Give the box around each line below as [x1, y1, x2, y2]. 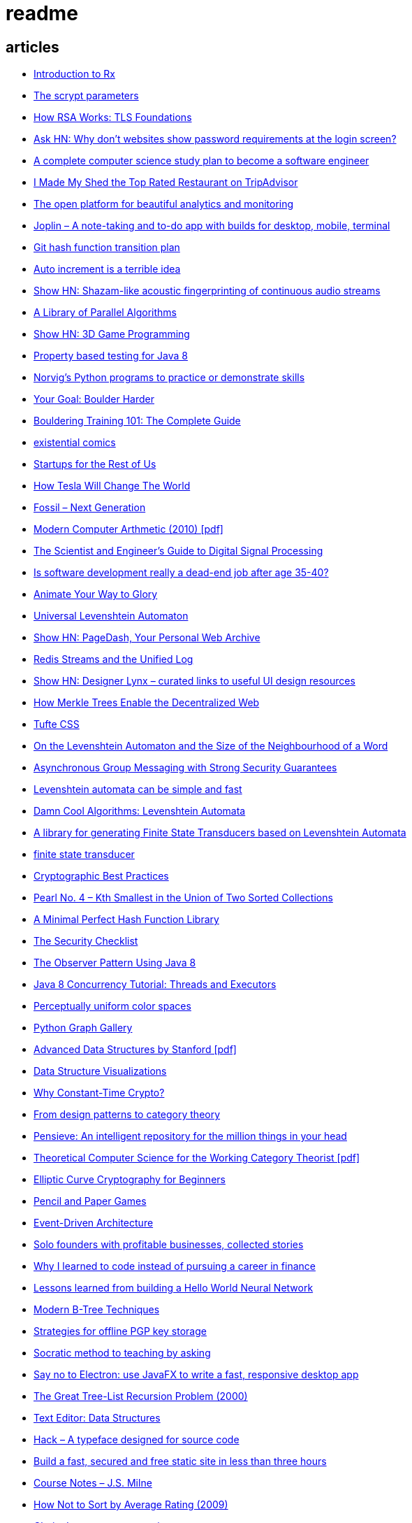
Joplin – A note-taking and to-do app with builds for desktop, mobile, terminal [34, 220, 390, 232]
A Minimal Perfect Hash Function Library [34, 913, 219, 926]
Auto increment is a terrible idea [34, 263, 181, 276]
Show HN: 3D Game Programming [34, 328, 190, 341]
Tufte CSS [34, 718, 80, 731]
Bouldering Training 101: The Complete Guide [34, 415, 241, 427]
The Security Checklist [34, 935, 138, 948]
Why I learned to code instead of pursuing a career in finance [34, 1260, 316, 1273]
